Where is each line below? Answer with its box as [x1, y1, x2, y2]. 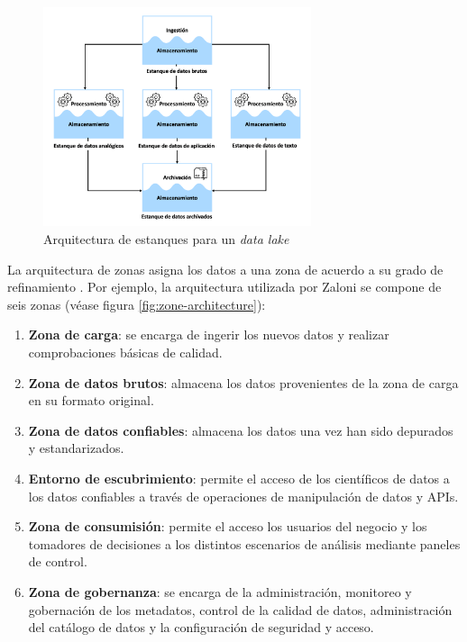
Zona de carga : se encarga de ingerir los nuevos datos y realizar [28, 325, 389, 344]
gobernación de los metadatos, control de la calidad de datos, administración [28, 600, 453, 619]
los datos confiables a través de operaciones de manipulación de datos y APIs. [28, 486, 459, 505]
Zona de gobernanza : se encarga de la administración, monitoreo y [28, 582, 412, 601]
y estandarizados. [28, 439, 124, 457]
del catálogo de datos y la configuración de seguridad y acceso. [28, 618, 374, 637]
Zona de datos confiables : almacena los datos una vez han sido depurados [28, 420, 453, 439]
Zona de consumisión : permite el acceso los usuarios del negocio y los [28, 517, 427, 536]
